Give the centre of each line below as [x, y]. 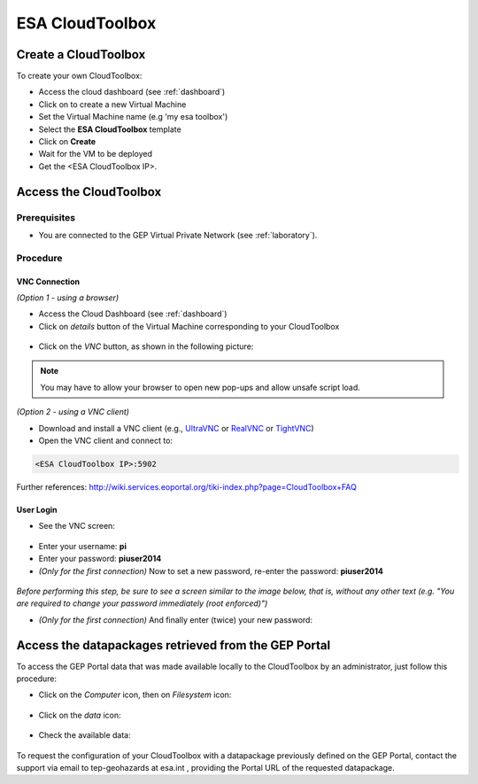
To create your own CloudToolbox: [79, 76]
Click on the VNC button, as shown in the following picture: [146, 346]
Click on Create [67, 142]
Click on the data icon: [80, 715]
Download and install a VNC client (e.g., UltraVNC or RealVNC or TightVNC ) [176, 428]
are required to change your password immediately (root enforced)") [142, 603]
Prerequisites [46, 217]
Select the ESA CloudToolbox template [110, 129]
